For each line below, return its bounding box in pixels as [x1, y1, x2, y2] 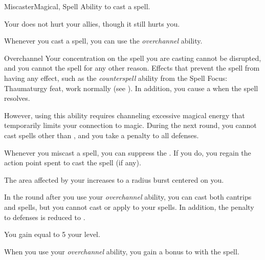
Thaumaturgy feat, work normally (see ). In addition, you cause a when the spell [4, 82, 258, 93]
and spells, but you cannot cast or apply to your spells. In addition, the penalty [4, 201, 254, 212]
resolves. [4, 93, 30, 103]
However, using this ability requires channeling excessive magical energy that [4, 110, 245, 120]
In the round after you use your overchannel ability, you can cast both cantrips [4, 191, 252, 202]
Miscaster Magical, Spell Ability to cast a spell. [4, 1, 150, 11]
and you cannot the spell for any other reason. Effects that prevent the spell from [4, 62, 260, 73]
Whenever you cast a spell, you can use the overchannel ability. [4, 35, 203, 46]
